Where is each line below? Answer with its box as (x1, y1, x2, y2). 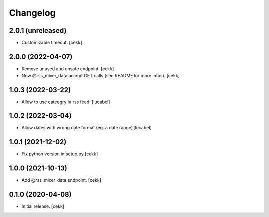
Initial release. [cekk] (21, 203, 65, 209)
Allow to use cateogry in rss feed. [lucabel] (21, 99, 110, 105)
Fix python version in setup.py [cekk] (21, 151, 98, 157)
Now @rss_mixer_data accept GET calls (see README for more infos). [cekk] (21, 73, 180, 79)
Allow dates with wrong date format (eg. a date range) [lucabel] (21, 125, 152, 131)
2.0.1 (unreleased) (9, 26, 67, 35)
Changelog (9, 7, 56, 18)
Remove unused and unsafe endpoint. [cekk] (21, 65, 114, 72)
